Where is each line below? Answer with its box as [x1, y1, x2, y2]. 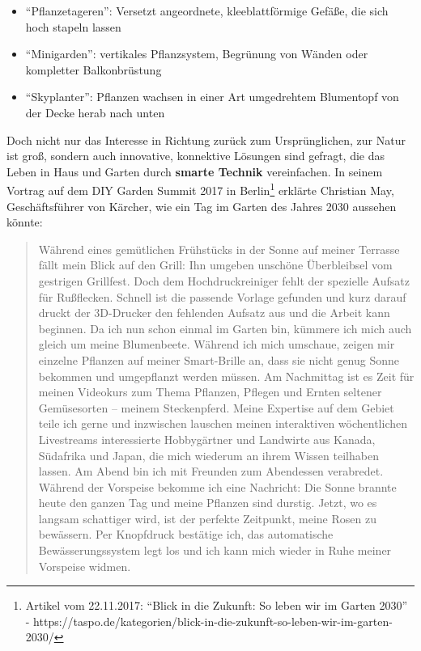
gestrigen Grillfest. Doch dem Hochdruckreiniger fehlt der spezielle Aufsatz [38, 272, 410, 289]
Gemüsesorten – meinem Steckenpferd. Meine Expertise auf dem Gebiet [38, 399, 394, 416]
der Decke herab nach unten [25, 104, 165, 120]
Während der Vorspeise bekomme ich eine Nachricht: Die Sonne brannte [38, 478, 397, 495]
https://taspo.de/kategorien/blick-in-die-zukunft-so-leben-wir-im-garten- [33, 612, 393, 629]
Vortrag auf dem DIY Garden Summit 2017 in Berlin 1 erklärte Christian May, [6, 180, 394, 198]
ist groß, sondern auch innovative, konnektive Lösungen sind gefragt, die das [6, 147, 385, 164]
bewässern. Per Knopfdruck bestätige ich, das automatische [38, 526, 334, 543]
